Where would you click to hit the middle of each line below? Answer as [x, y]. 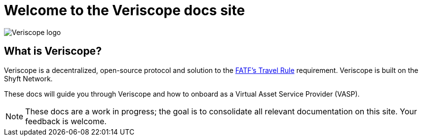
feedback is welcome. [66, 121]
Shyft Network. [28, 78]
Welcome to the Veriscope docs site [125, 10]
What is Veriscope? [53, 51]
